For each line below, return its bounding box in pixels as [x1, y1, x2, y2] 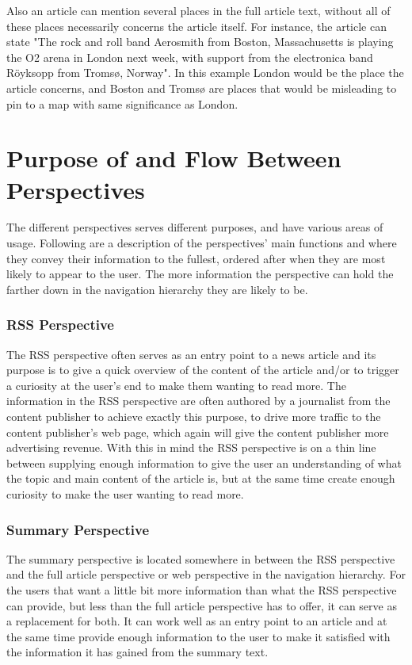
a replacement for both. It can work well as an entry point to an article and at [6, 613, 387, 629]
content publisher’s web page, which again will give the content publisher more [6, 423, 389, 440]
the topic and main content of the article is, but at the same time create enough [6, 470, 395, 487]
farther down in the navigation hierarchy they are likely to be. [6, 281, 308, 297]
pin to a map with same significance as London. [6, 95, 238, 112]
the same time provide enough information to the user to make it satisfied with [6, 628, 391, 644]
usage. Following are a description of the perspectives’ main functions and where [6, 235, 397, 251]
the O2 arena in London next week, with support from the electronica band [6, 48, 373, 65]
